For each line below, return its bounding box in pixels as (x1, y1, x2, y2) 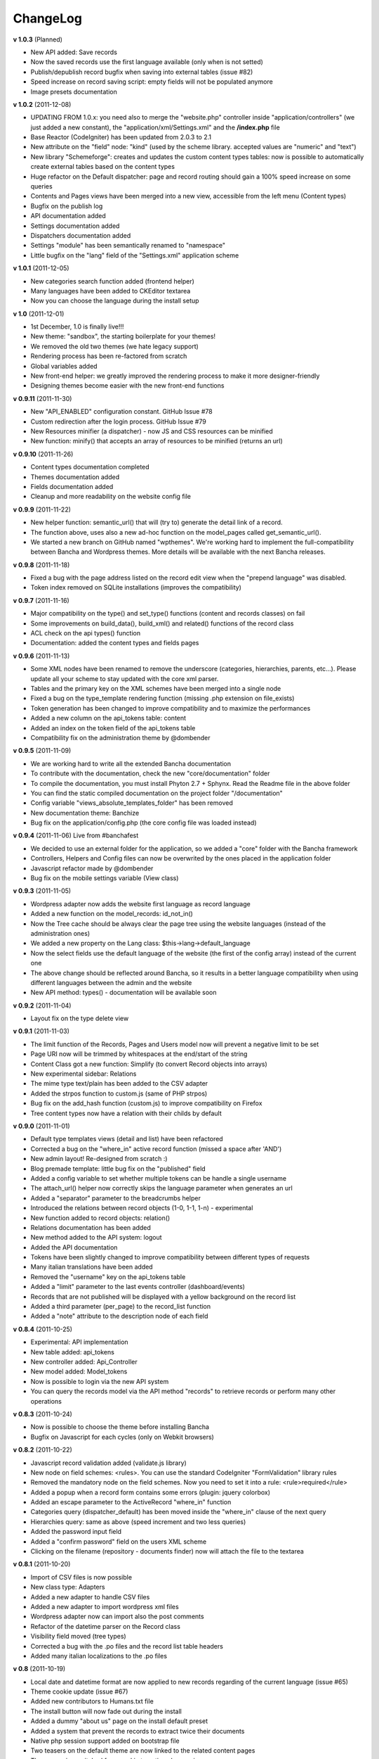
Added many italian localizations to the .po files (30, 1651, 168, 1660)
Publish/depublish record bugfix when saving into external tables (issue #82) (30, 68, 253, 76)
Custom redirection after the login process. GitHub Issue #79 (30, 417, 206, 426)
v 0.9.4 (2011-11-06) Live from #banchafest (13, 831, 139, 840)
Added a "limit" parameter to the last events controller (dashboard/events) (30, 1283, 246, 1291)
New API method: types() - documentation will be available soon (30, 989, 217, 997)
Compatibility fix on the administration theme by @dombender (30, 733, 211, 742)
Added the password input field (30, 1528, 122, 1536)
